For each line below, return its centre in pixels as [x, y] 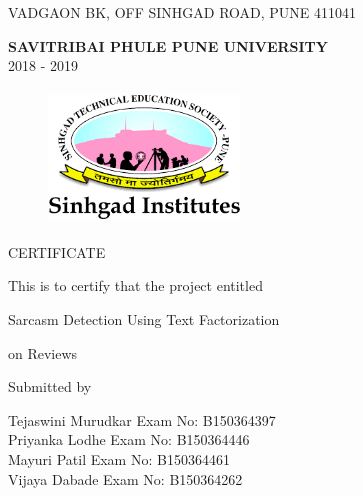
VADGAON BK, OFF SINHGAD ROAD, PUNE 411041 [182, 12]
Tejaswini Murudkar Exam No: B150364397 [142, 419]
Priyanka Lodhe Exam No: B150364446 [129, 439]
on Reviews [43, 352]
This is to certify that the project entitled [135, 285]
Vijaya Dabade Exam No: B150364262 [125, 478]
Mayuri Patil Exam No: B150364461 [119, 458]
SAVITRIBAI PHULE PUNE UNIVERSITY [168, 45]
